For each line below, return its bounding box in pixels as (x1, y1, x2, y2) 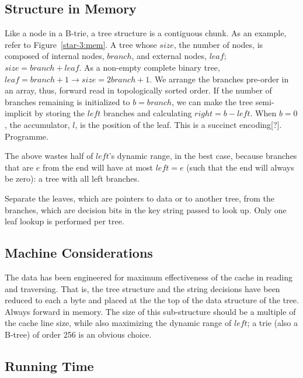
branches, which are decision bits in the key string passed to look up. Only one (5, 203, 287, 216)
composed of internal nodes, (5, 50, 105, 62)
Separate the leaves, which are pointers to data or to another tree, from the (5, 192, 275, 204)
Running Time (5, 356, 94, 374)
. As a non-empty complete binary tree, (79, 61, 220, 73)
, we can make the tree (172, 95, 253, 107)
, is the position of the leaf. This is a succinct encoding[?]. (75, 118, 282, 130)
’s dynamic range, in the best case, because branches (109, 150, 297, 162)
